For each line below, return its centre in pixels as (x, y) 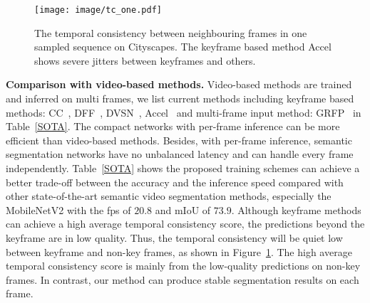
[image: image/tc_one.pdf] (98, 10)
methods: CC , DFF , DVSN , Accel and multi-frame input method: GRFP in (184, 112)
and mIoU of (183, 209)
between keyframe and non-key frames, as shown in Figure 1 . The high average (179, 251)
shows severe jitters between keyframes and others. (145, 60)
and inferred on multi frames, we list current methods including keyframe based (180, 99)
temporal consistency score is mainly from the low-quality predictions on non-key (183, 266)
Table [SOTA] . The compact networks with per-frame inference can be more (173, 126)
